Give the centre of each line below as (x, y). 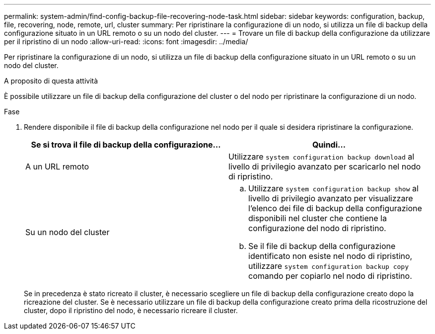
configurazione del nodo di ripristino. (317, 228)
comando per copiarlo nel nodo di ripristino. (330, 276)
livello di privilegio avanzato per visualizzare (331, 198)
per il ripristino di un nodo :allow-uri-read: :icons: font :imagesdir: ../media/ (126, 42)
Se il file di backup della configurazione (322, 246)
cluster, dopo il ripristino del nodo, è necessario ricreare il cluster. (131, 310)
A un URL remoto (57, 167)
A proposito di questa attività (51, 81)
